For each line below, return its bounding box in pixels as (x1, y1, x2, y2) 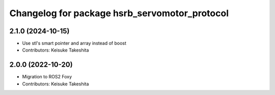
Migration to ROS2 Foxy (22, 74, 72, 80)
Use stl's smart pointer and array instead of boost (22, 40, 127, 46)
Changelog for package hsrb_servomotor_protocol (9, 8, 229, 19)
